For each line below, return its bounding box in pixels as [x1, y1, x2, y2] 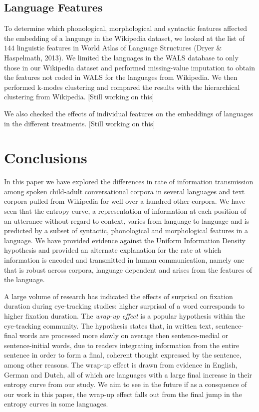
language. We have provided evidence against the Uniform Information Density [4, 235, 246, 245]
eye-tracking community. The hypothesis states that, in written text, [4, 320, 214, 331]
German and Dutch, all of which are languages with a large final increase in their [4, 369, 252, 380]
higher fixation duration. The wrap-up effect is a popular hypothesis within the [4, 310, 245, 321]
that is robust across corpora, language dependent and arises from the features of [4, 264, 253, 275]
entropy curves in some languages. [4, 399, 108, 409]
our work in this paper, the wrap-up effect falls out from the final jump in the [4, 389, 242, 399]
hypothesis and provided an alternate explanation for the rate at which [4, 245, 222, 255]
